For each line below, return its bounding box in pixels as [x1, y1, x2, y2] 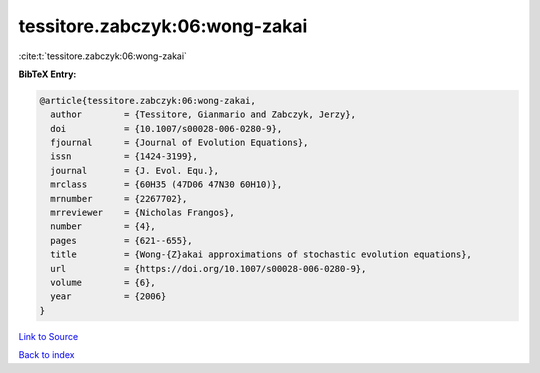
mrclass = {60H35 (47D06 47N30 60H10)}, [50, 179, 283, 190]
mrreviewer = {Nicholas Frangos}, [50, 207, 235, 219]
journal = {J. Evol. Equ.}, [50, 165, 220, 176]
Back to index [18, 349, 75, 361]
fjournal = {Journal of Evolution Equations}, [50, 137, 309, 149]
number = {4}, [50, 221, 157, 232]
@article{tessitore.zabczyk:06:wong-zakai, [39, 95, 257, 106]
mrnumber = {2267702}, [50, 193, 188, 204]
